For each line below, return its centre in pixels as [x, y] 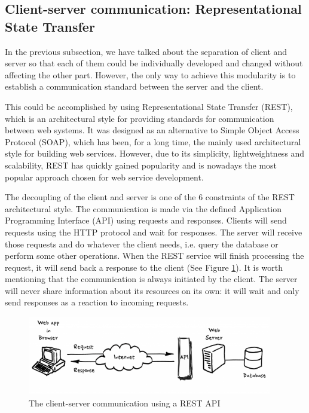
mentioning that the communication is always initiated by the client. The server [151, 279]
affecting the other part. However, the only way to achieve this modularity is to [150, 74]
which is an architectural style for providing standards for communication [140, 118]
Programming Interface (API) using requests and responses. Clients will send [146, 220]
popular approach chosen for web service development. [104, 177]
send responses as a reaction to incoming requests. [97, 302]
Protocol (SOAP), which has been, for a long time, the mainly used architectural [153, 141]
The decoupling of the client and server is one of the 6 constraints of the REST [150, 197]
